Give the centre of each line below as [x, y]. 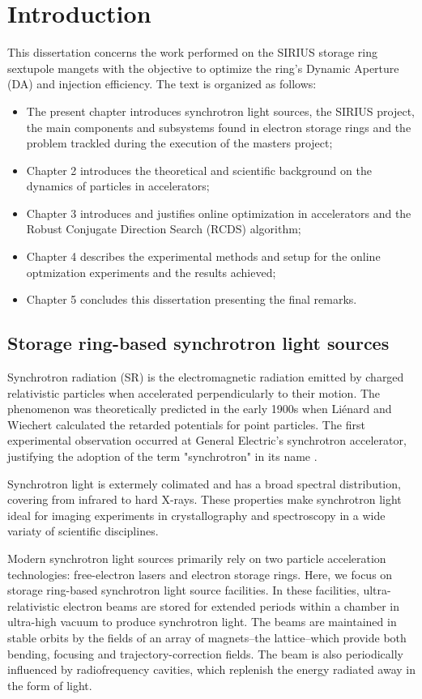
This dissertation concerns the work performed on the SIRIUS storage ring [193, 52]
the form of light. [50, 685]
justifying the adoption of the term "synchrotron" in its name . [162, 456]
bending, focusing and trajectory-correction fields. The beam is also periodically [205, 653]
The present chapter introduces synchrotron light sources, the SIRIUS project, [220, 111]
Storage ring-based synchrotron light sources [198, 343]
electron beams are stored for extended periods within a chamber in [231, 605]
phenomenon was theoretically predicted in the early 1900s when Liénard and [200, 409]
